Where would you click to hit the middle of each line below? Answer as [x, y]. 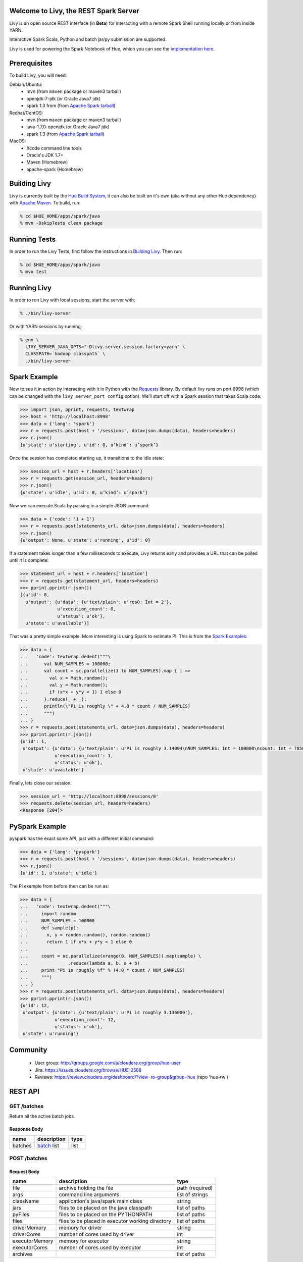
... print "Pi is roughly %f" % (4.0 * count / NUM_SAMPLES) [103, 970]
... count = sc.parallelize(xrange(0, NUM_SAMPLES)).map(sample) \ [111, 956]
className [26, 1201]
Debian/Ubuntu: [26, 84]
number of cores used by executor [100, 1248]
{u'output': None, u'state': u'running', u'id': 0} [85, 540]
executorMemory [33, 1241]
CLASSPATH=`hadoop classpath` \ [65, 354]
